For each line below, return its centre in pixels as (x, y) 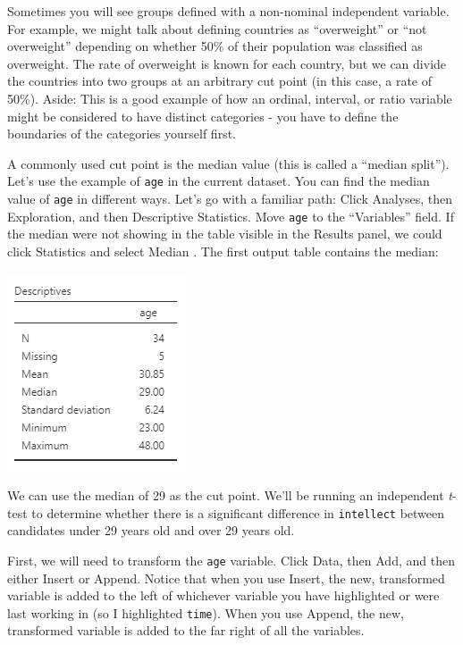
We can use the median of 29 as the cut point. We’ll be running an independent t (230, 495)
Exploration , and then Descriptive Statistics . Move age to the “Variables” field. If (231, 216)
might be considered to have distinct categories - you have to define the (203, 116)
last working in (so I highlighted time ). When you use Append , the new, (206, 612)
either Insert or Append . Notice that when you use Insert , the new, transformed (226, 578)
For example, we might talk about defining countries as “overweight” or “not (217, 28)
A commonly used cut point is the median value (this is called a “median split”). (228, 163)
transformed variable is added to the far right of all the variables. (186, 630)
